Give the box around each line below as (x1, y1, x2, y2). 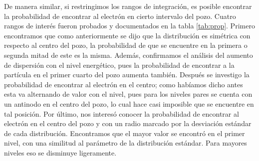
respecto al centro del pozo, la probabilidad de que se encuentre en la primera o (4, 40, 248, 50)
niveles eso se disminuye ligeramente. (4, 147, 117, 158)
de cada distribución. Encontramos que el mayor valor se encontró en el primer (4, 128, 245, 138)
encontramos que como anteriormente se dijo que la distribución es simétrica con (4, 30, 251, 40)
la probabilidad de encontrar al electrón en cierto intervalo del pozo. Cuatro (4, 10, 236, 21)
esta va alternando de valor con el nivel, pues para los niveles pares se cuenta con (4, 89, 253, 99)
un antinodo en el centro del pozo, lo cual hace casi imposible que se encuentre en (4, 98, 254, 109)
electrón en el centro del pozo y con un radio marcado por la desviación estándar (4, 118, 252, 129)
